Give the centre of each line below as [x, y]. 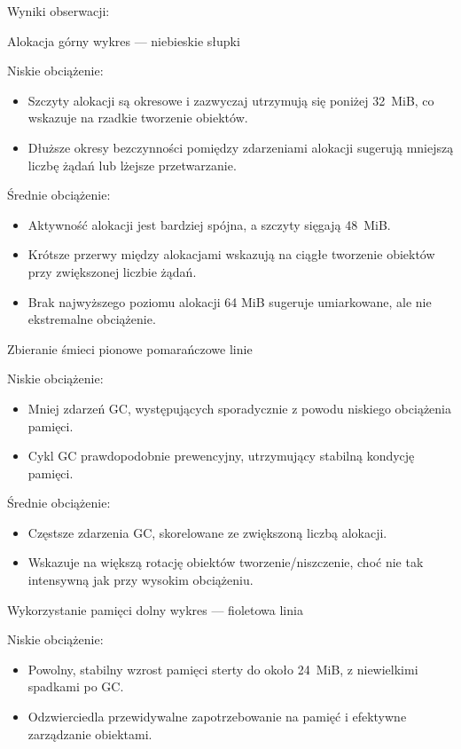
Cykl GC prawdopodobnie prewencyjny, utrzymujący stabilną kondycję [221, 456]
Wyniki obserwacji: [59, 11]
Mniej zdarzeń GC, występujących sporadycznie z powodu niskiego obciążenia [239, 408]
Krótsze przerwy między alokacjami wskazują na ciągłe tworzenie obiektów [231, 254]
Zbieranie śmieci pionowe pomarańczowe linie [130, 348]
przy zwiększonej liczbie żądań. [112, 271]
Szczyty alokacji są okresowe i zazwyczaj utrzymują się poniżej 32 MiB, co [231, 100]
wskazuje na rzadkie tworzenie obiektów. [138, 118]
